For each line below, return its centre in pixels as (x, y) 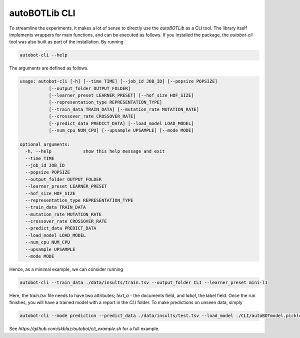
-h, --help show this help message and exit (95, 151)
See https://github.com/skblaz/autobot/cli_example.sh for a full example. (84, 329)
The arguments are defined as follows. (49, 68)
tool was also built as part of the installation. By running (66, 42)
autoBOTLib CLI (42, 13)
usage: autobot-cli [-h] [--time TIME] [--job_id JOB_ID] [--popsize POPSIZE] (118, 81)
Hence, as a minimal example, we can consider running (66, 269)
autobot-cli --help (43, 55)
